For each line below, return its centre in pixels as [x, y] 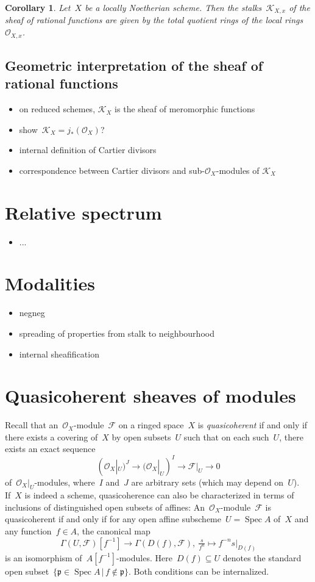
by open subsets [141, 436]
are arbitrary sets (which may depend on [207, 482]
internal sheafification [59, 354]
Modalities [50, 283]
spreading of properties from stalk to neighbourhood [117, 333]
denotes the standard [262, 557]
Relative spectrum [83, 212]
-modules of [238, 170]
